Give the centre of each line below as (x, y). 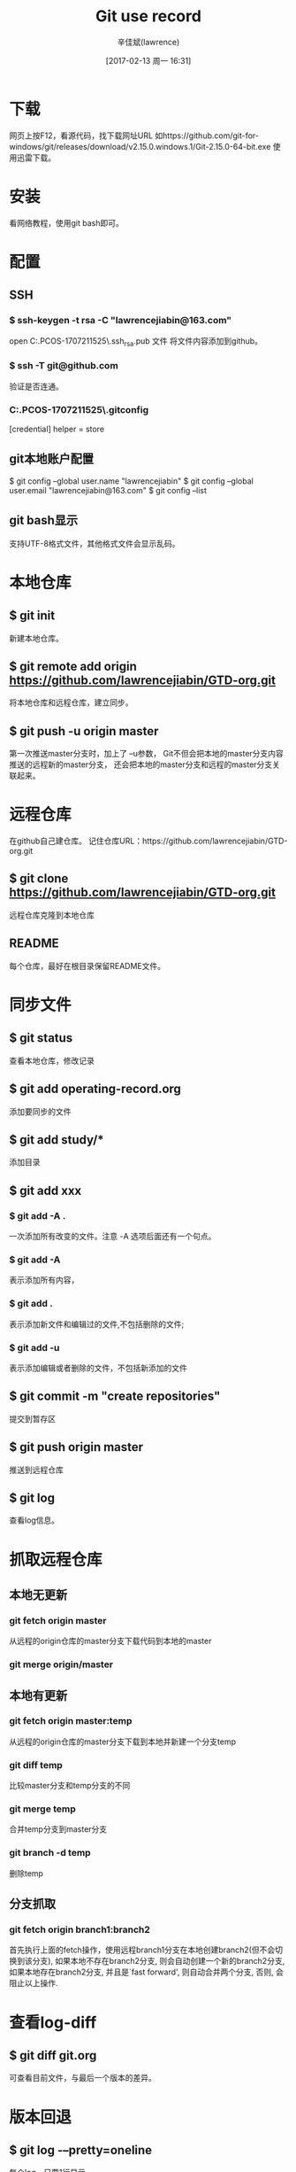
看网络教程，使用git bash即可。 (66, 222)
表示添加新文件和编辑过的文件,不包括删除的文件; (97, 1324)
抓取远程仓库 (56, 1559)
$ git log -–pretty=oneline (81, 2150)
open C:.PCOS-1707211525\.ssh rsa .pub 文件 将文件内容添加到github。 (136, 341)
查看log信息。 (34, 1520)
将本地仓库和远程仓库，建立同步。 (71, 702)
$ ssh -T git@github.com (64, 366)
